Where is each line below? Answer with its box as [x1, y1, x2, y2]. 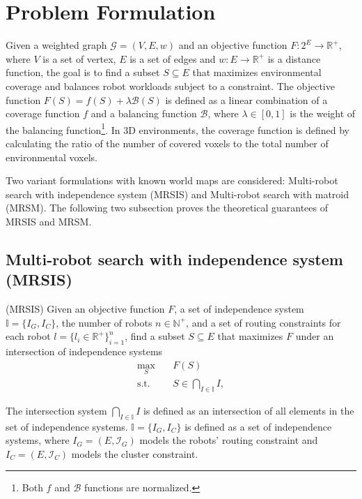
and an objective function [178, 38, 288, 52]
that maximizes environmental [192, 65, 322, 80]
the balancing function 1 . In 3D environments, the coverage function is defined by [6, 120, 349, 137]
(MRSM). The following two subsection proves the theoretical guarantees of [6, 200, 328, 215]
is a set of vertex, [42, 51, 116, 66]
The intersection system [6, 403, 107, 417]
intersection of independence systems [6, 344, 163, 359]
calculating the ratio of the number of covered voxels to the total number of [6, 135, 329, 150]
